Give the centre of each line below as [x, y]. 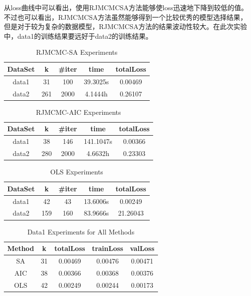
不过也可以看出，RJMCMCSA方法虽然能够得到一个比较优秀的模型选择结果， [125, 17]
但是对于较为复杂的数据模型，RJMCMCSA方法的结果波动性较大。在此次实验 [125, 26]
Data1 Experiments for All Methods [81, 231]
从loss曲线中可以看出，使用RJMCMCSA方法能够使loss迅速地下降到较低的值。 [126, 7]
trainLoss [108, 248]
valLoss [142, 248]
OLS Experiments [77, 172]
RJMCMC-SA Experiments [77, 52]
